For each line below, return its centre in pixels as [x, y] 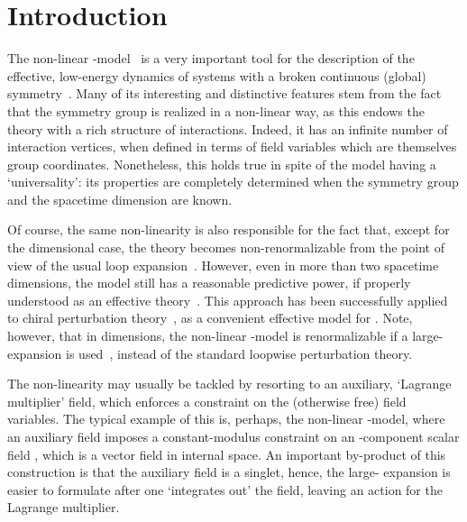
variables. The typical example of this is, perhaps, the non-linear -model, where [226, 419]
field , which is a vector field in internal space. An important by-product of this [227, 454]
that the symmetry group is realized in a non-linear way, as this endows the [216, 110]
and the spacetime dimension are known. [120, 199]
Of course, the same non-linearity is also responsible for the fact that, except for [229, 229]
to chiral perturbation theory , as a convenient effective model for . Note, [210, 318]
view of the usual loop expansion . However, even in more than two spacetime [223, 265]
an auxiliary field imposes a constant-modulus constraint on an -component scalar [233, 436]
